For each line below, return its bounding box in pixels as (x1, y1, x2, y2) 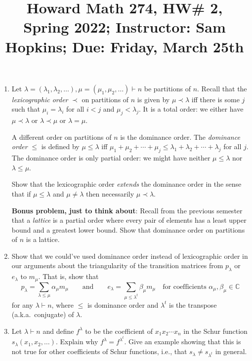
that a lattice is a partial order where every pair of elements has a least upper (11, 215, 247, 225)
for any (11, 299, 34, 310)
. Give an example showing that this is (124, 336, 241, 347)
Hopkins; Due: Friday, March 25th (5, 36, 244, 56)
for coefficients (163, 283, 207, 290)
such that (11, 104, 41, 114)
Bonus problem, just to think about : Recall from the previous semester (11, 205, 243, 215)
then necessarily (86, 188, 134, 199)
